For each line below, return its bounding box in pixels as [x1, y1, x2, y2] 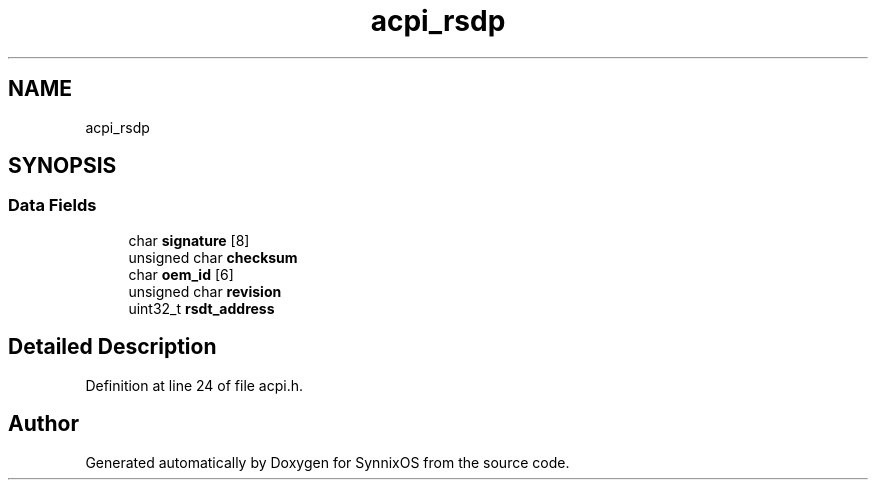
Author [8, 411, 79, 437]
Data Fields [8, 195, 97, 216]
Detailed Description [8, 334, 217, 360]
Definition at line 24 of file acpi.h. [85, 376, 304, 394]
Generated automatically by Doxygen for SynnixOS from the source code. [85, 453, 570, 471]
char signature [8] [128, 231, 250, 249]
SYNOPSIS [8, 153, 117, 179]
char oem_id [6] [128, 265, 234, 283]
